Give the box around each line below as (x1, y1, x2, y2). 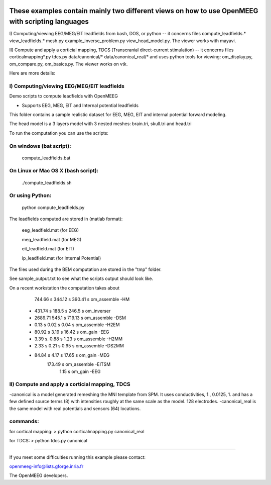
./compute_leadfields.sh (22, 179, 72, 185)
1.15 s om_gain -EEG (59, 368, 101, 374)
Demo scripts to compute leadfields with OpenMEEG (9, 93, 118, 99)
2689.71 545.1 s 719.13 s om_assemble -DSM (34, 315, 126, 321)
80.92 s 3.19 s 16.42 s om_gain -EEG (34, 329, 109, 335)
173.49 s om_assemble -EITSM (47, 361, 111, 367)
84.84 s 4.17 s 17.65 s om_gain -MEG (34, 352, 110, 358)
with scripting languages (9, 18, 89, 26)
